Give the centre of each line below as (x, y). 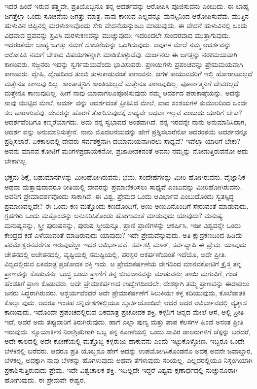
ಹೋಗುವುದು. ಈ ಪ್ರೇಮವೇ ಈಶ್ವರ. (45, 379)
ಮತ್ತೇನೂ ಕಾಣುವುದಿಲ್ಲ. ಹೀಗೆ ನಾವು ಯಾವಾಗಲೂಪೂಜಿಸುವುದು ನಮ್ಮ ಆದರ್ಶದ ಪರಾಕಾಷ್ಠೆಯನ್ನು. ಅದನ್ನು (123, 93)
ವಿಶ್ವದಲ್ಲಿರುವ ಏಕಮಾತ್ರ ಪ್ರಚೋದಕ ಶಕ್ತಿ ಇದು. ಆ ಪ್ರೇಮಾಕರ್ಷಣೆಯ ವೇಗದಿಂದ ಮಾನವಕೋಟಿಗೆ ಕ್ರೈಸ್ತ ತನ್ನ (123, 264)
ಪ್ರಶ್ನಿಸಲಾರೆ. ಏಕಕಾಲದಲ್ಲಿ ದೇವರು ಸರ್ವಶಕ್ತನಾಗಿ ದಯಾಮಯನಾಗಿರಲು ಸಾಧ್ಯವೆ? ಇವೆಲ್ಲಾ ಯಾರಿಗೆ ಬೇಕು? (123, 141)
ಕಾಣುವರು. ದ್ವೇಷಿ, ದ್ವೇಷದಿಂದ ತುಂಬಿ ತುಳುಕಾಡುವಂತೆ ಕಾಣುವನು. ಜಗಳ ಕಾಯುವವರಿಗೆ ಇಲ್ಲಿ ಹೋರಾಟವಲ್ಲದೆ (129, 74)
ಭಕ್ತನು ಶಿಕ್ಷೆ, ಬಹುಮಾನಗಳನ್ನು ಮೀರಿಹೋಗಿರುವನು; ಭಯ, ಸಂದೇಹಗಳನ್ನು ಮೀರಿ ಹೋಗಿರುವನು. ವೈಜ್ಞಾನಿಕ (125, 177)
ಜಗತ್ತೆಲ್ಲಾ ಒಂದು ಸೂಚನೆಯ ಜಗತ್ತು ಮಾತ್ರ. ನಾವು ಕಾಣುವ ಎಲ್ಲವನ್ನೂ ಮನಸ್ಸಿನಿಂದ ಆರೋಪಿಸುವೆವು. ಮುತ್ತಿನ (127, 16)
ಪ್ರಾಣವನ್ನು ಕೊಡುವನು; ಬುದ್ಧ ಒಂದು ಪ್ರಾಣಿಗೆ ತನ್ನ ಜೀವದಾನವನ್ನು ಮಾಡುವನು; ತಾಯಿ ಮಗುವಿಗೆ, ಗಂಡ (121, 274)
